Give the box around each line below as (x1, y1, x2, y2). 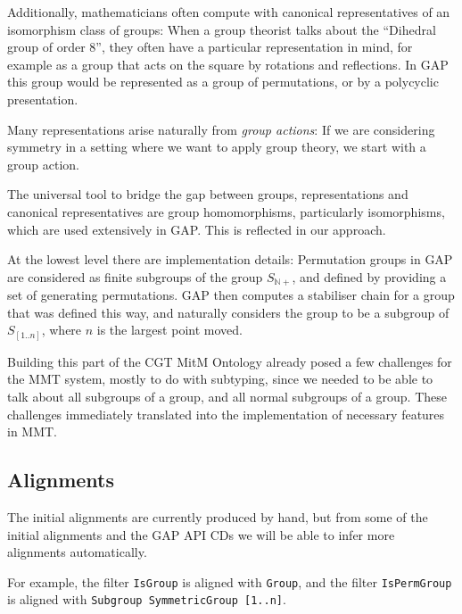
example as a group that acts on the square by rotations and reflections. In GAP (7, 54, 449, 73)
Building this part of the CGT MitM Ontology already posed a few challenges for (7, 352, 452, 370)
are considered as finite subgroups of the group (7, 267, 263, 286)
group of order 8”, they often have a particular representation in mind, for (7, 37, 413, 56)
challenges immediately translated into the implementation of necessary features (7, 404, 445, 423)
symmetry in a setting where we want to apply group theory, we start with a (7, 137, 426, 156)
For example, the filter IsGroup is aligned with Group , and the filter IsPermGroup (7, 572, 452, 591)
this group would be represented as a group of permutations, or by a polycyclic (7, 72, 439, 91)
